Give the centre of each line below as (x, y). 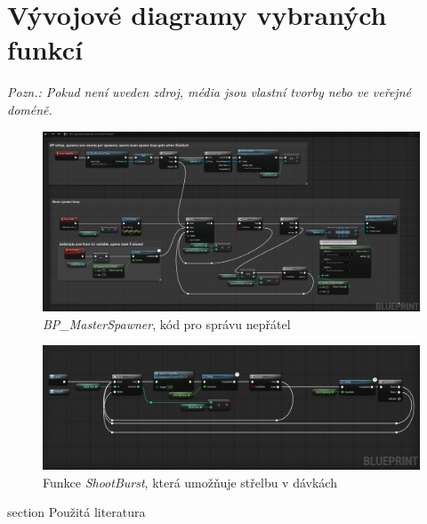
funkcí (45, 49)
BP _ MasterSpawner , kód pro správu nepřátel (167, 323)
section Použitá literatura (77, 512)
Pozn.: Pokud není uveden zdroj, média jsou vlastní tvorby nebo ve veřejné (209, 92)
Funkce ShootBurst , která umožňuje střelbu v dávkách (190, 482)
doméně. (30, 109)
